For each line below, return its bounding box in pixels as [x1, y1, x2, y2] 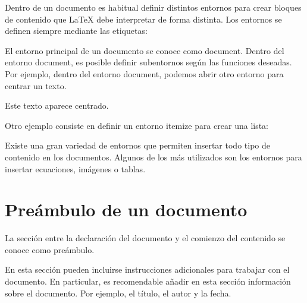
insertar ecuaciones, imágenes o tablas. [5, 162, 146, 175]
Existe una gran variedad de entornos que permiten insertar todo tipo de [5, 139, 270, 151]
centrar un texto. [5, 79, 67, 91]
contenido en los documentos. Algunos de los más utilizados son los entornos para [5, 150, 302, 163]
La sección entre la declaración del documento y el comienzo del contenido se [5, 232, 286, 244]
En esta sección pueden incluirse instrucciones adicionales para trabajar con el [5, 263, 290, 276]
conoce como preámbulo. [5, 243, 95, 255]
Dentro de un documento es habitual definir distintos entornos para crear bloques [5, 1, 302, 13]
